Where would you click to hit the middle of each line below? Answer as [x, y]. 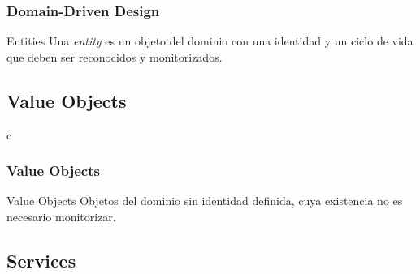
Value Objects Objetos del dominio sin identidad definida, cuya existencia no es [205, 201]
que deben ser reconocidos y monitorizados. [115, 56]
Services [41, 260]
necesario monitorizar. [61, 217]
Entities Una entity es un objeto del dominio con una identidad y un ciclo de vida [210, 41]
